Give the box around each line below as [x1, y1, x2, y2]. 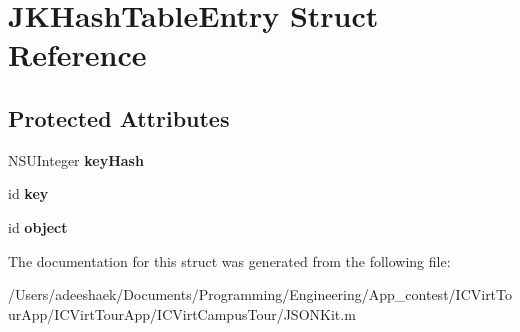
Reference [8, 34, 147, 75]
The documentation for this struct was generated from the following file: [8, 250, 451, 271]
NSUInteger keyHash [8, 149, 144, 170]
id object [8, 216, 68, 237]
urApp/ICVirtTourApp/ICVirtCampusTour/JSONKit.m [8, 303, 356, 324]
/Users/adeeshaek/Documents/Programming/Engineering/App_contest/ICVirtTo [8, 284, 513, 305]
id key [8, 183, 49, 204]
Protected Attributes [8, 102, 230, 133]
